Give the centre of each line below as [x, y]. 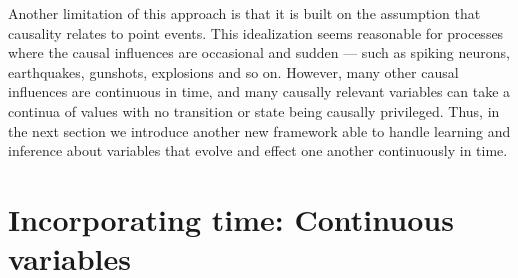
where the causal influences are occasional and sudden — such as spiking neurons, [259, 52]
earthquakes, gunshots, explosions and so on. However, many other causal [233, 71]
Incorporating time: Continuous [231, 218]
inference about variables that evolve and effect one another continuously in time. [258, 150]
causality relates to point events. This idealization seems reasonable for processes [256, 32]
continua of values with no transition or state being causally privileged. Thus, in [254, 110]
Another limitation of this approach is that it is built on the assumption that [244, 13]
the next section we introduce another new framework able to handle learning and [259, 130]
